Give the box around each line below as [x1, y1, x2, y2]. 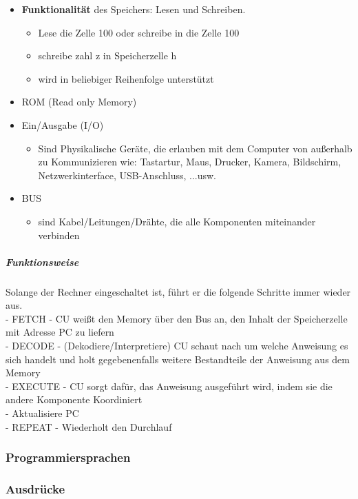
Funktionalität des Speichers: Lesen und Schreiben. [21, 2, 246, 16]
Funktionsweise [6, 254, 79, 269]
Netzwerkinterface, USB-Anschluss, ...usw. [38, 167, 216, 182]
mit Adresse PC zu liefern [6, 325, 114, 339]
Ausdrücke [6, 480, 65, 497]
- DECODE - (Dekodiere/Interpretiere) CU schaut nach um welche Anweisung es [6, 338, 348, 353]
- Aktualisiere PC [6, 406, 79, 420]
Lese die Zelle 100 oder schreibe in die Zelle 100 [38, 25, 240, 39]
